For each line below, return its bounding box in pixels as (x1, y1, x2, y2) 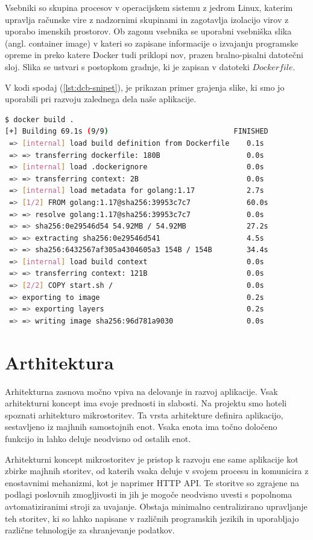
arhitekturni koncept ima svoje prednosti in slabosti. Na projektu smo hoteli (5, 397, 287, 409)
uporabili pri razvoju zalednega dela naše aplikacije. (5, 93, 197, 105)
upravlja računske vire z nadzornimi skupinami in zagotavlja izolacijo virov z (5, 13, 289, 25)
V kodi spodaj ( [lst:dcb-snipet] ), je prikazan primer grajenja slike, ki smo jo (5, 80, 285, 93)
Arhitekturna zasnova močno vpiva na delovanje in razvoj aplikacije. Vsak (5, 385, 278, 397)
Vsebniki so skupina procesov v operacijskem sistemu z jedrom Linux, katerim (5, 1, 293, 13)
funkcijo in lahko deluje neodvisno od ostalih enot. (5, 432, 191, 444)
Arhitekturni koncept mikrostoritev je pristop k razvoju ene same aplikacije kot (5, 452, 299, 465)
